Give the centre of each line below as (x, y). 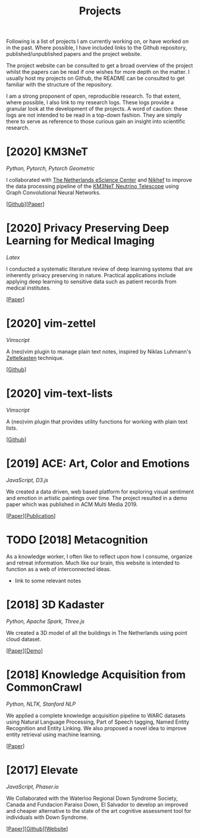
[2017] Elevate (42, 770)
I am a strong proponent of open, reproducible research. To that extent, (94, 96)
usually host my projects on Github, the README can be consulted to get (96, 78)
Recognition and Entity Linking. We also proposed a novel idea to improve (96, 728)
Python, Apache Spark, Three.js (46, 621)
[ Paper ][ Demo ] (25, 650)
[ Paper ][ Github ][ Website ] (37, 828)
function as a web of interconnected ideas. (59, 569)
